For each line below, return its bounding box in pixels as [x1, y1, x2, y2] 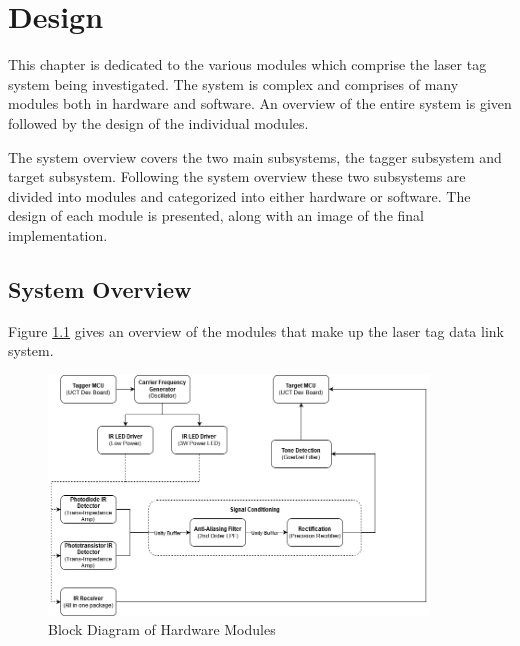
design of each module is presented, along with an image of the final [8, 205, 424, 226]
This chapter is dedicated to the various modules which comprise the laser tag [8, 54, 487, 75]
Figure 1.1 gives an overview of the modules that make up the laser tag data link [8, 320, 504, 341]
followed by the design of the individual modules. [8, 112, 309, 133]
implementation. [8, 224, 108, 245]
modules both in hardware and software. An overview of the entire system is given [8, 93, 512, 114]
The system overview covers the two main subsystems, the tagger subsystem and [8, 146, 502, 167]
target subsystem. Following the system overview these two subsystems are [8, 166, 466, 187]
